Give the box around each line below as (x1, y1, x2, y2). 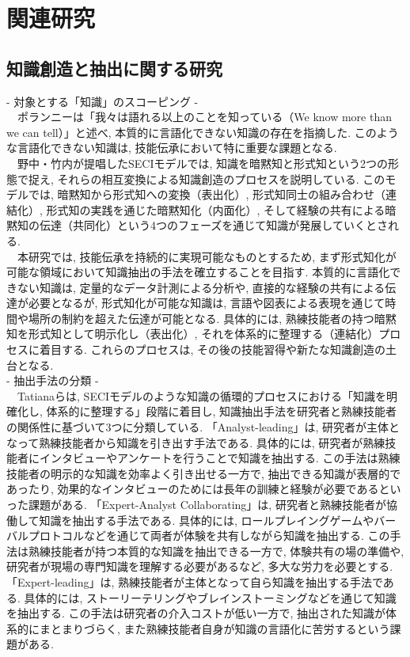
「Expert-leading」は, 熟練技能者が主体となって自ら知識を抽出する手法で (6, 573, 383, 590)
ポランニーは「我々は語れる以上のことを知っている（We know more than (17, 108, 393, 125)
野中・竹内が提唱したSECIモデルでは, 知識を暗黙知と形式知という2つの (17, 154, 389, 171)
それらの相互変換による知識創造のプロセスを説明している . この (57, 170, 385, 187)
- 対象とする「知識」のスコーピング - (6, 93, 199, 109)
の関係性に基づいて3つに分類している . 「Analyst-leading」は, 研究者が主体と (6, 419, 401, 435)
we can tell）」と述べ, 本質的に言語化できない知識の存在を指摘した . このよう (6, 123, 399, 140)
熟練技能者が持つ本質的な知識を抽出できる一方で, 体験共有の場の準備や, (28, 542, 404, 559)
